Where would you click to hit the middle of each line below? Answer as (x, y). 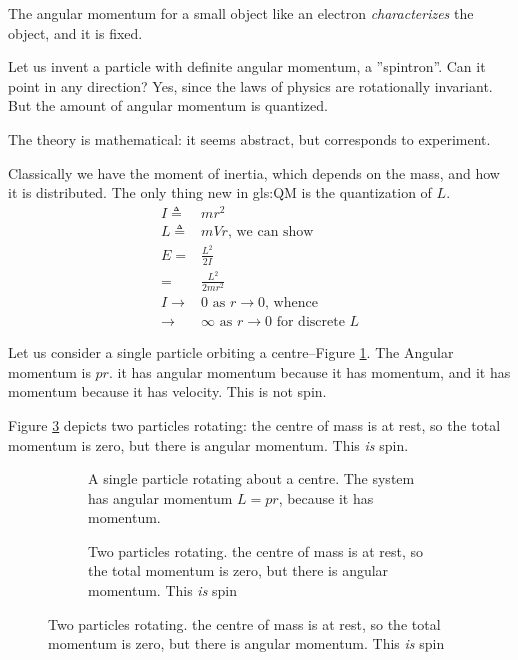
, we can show (270, 231)
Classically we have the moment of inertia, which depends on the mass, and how (254, 172)
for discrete (310, 322)
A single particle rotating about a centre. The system (251, 478)
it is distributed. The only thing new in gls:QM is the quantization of (220, 192)
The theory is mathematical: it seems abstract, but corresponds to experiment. (249, 138)
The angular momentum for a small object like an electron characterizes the (241, 13)
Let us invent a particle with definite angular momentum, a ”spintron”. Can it (247, 66)
